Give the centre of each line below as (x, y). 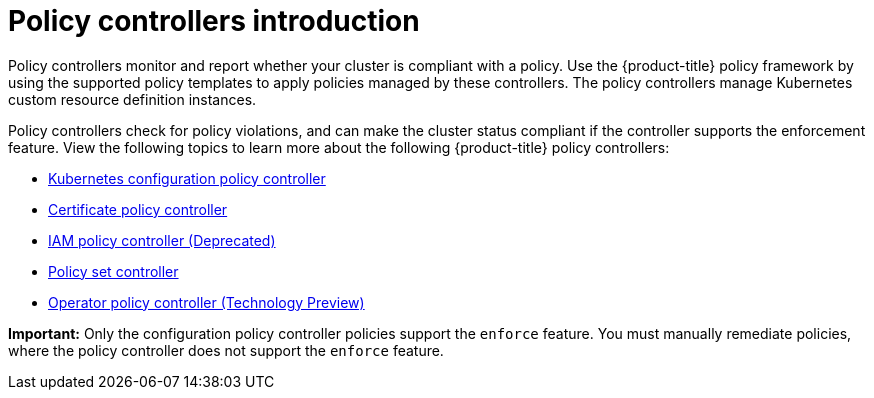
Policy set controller (113, 271)
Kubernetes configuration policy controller (187, 178)
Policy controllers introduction (214, 21)
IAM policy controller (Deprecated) (162, 240)
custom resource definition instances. (132, 99)
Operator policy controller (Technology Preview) (206, 302)
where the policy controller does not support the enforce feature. (226, 350)
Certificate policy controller (138, 209)
